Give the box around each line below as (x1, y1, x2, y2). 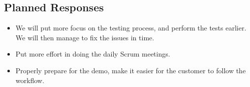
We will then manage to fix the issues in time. (15, 32, 155, 42)
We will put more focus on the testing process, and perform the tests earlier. (15, 23, 247, 33)
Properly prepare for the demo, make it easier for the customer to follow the (15, 65, 246, 75)
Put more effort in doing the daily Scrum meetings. (15, 49, 170, 59)
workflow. (15, 75, 44, 85)
